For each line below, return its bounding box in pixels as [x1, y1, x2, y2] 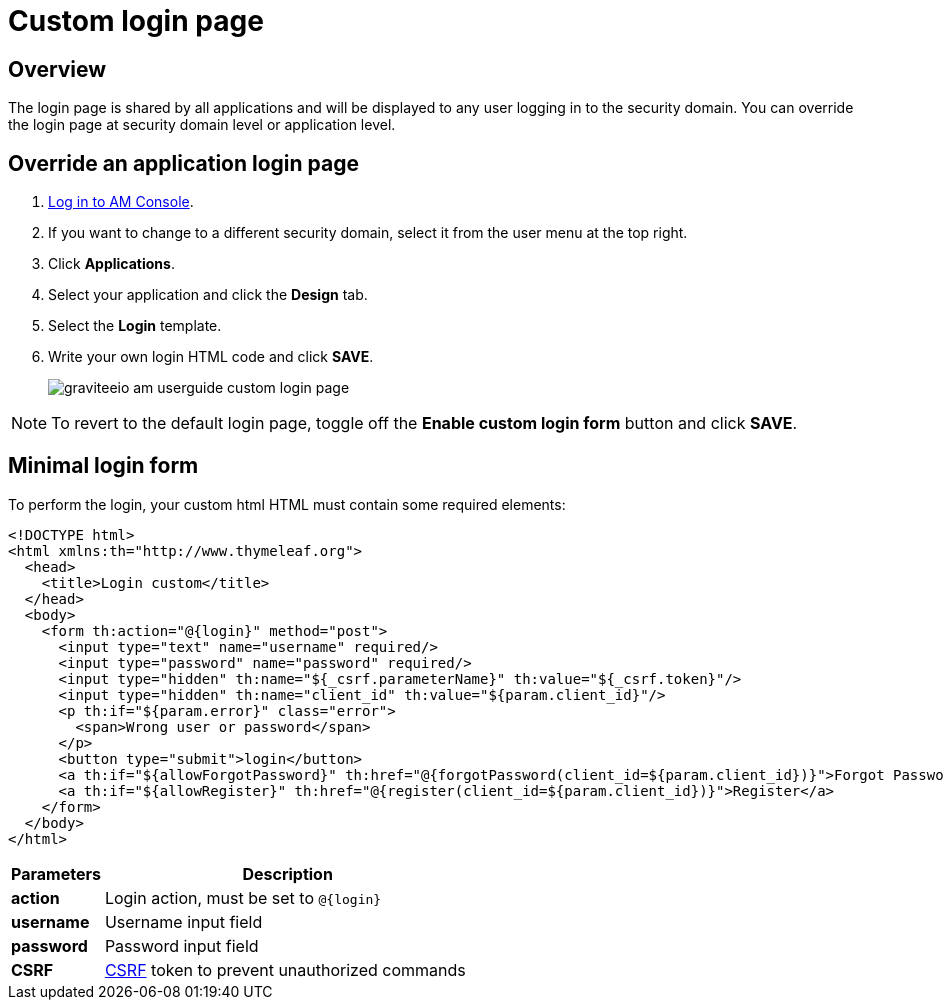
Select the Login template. [48, 317, 222, 335]
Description [242, 863, 333, 884]
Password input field [104, 935, 259, 956]
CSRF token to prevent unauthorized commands [104, 959, 466, 980]
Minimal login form [8, 453, 199, 479]
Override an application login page [8, 150, 360, 176]
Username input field [104, 911, 263, 932]
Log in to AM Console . [48, 193, 194, 211]
